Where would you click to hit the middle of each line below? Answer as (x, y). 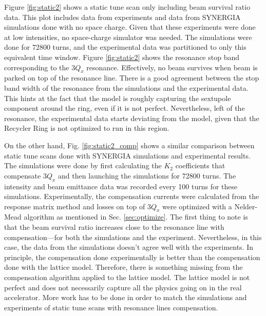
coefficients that (200, 165)
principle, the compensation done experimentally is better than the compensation (132, 257)
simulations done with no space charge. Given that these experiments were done (130, 27)
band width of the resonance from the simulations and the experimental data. (126, 87)
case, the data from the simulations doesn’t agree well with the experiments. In (129, 247)
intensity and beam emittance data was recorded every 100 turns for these (121, 186)
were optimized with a (197, 206)
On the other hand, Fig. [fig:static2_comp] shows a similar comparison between (129, 145)
